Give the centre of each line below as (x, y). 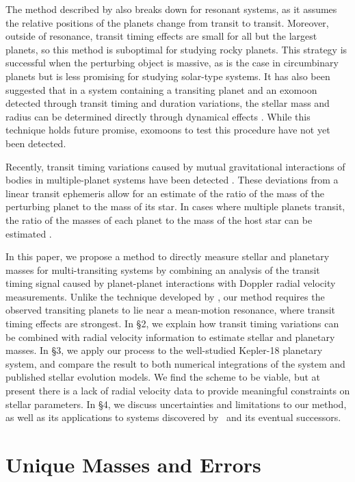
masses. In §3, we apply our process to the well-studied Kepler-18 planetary (164, 350)
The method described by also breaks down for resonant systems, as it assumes (171, 9)
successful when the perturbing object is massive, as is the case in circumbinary (172, 63)
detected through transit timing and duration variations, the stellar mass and (168, 103)
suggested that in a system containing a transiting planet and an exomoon (161, 89)
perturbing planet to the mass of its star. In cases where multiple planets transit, (175, 206)
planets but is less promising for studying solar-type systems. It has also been (168, 76)
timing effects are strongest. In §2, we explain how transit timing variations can (172, 324)
